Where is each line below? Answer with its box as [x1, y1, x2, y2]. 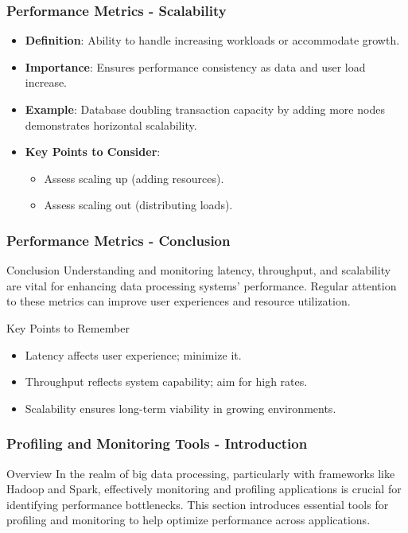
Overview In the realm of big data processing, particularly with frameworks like [6, 465, 395, 481]
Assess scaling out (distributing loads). [44, 196, 233, 213]
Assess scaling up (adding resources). [44, 169, 224, 186]
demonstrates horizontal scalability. [25, 116, 197, 133]
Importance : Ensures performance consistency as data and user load [25, 58, 366, 75]
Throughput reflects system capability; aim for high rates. [25, 373, 308, 390]
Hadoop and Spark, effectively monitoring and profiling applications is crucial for [6, 480, 402, 497]
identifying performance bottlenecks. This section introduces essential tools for [6, 496, 389, 512]
